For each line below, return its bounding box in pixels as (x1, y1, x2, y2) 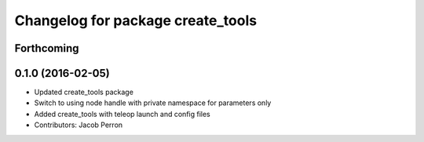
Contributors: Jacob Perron (34, 120, 123, 129)
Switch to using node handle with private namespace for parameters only (34, 98, 272, 107)
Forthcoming (14, 42, 79, 55)
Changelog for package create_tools (14, 12, 258, 29)
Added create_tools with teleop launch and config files (34, 109, 211, 118)
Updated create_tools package (34, 87, 133, 97)
